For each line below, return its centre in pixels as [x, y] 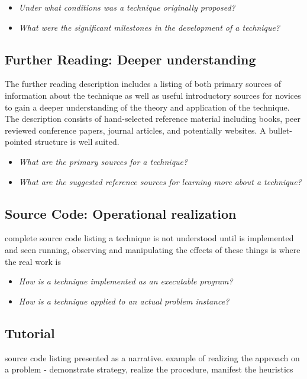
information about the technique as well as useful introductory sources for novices [153, 95]
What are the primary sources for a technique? [103, 161]
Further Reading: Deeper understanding [130, 59]
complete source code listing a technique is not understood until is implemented [149, 238]
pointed [18, 142]
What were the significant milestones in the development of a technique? [149, 27]
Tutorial [30, 333]
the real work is [33, 261]
